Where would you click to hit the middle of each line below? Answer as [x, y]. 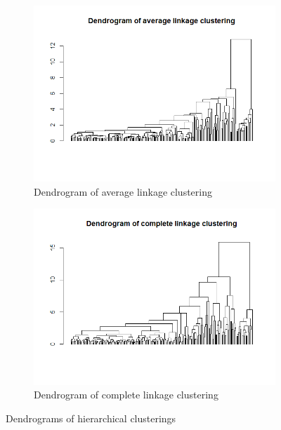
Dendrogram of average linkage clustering [123, 191]
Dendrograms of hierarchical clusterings [91, 418]
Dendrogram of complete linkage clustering [126, 395]
